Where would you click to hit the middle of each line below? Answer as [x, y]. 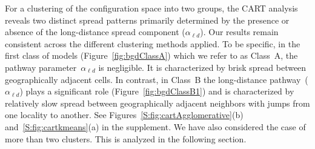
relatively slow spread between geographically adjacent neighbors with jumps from [157, 103]
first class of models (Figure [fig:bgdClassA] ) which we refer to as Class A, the [151, 55]
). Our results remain [239, 32]
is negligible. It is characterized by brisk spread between [202, 67]
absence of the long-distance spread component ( [95, 32]
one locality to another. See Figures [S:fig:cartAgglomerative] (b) [124, 115]
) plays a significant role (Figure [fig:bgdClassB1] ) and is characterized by [157, 91]
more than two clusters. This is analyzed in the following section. [126, 138]
